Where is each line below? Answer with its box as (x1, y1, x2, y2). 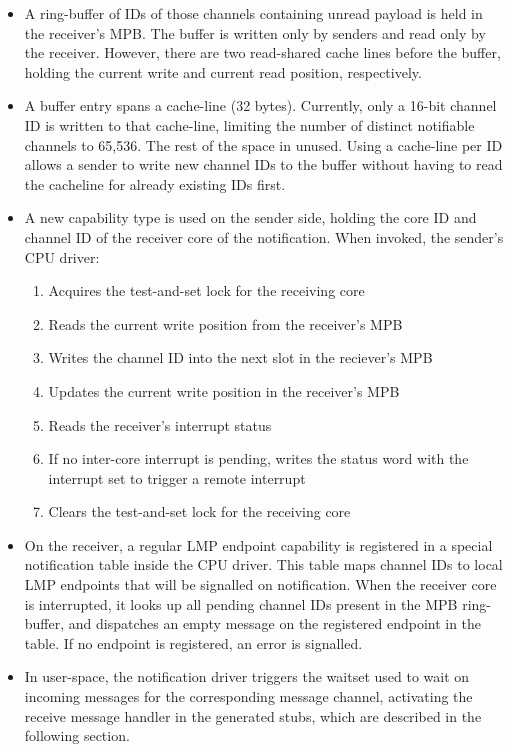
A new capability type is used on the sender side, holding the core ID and (24, 207, 477, 228)
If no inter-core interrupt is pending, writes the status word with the (48, 448, 469, 469)
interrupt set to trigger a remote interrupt (48, 467, 306, 488)
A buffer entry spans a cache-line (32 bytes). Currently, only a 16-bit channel (24, 95, 497, 116)
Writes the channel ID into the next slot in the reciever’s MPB (48, 347, 433, 368)
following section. (24, 725, 130, 746)
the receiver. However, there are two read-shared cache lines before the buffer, (24, 42, 501, 63)
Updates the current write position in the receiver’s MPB (48, 380, 400, 401)
